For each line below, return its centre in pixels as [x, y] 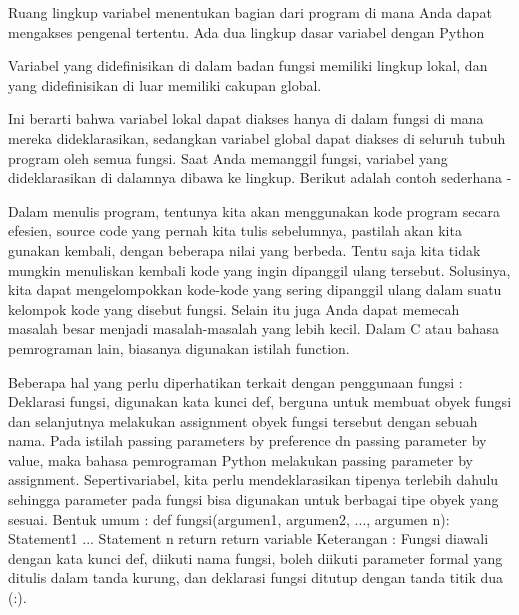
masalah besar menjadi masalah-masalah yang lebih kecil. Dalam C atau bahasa [253, 328]
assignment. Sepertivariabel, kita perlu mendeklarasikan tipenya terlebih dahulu [253, 479]
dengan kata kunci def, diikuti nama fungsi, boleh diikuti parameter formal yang [255, 557]
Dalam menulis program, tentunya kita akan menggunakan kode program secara [254, 210]
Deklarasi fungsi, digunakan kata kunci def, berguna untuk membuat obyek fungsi [260, 401]
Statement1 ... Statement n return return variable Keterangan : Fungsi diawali [248, 538]
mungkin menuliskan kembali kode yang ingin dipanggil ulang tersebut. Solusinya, [259, 269]
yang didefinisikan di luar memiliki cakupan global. [165, 84]
